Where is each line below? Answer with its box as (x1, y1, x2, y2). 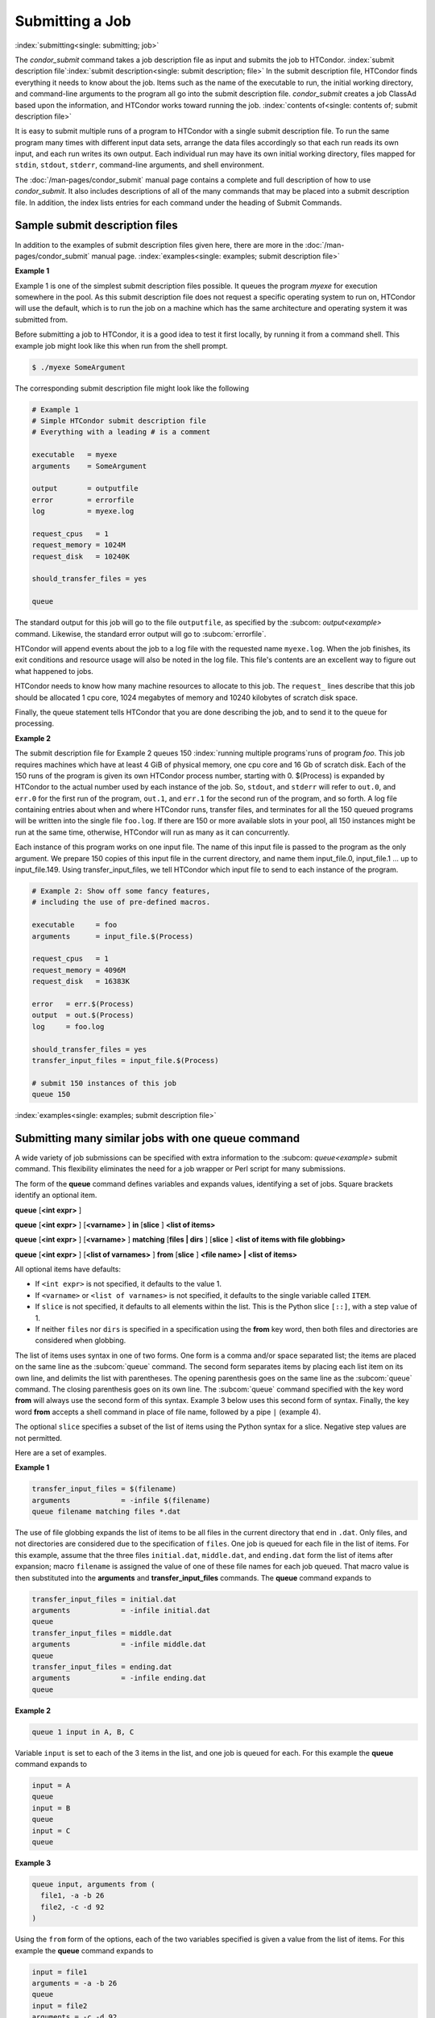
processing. (14, 718, 55, 728)
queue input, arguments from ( (31, 1880, 156, 1889)
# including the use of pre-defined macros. (31, 898, 211, 907)
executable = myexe (31, 450, 118, 459)
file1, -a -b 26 (40, 1891, 105, 1900)
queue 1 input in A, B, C (31, 1727, 135, 1736)
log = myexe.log (31, 507, 135, 516)
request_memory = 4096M (31, 965, 126, 974)
